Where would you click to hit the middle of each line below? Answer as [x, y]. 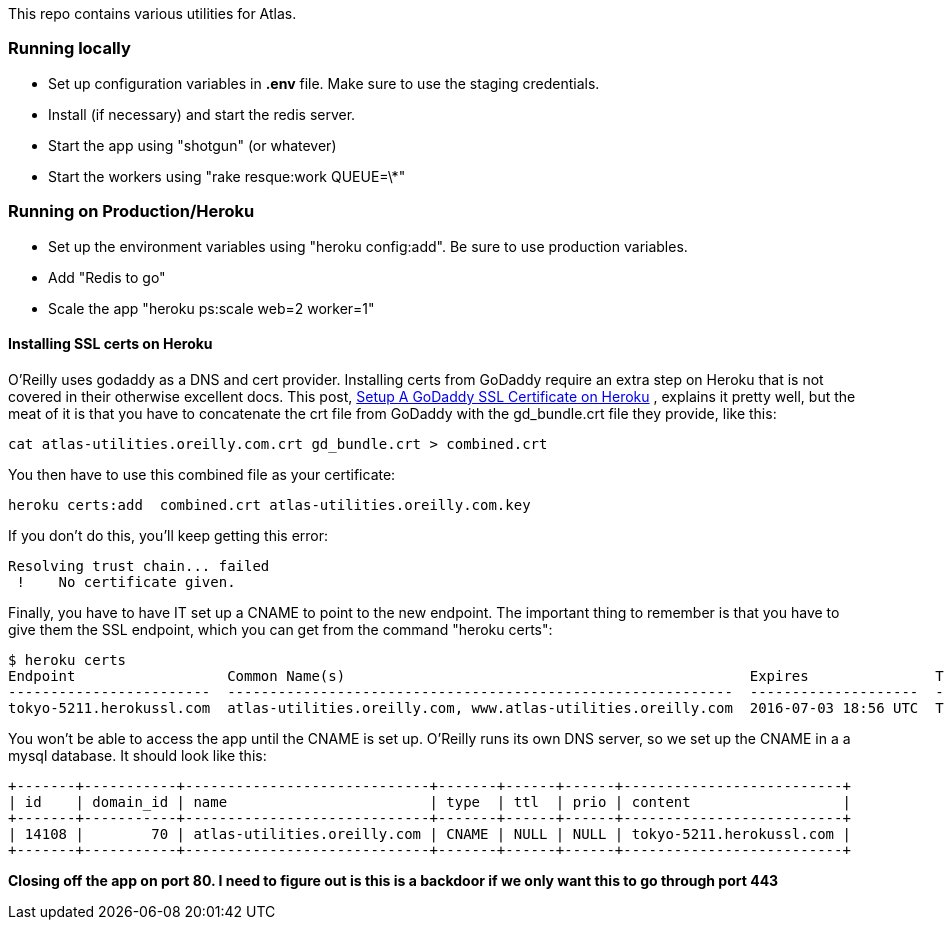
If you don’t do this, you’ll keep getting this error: [168, 535]
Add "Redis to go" [107, 277]
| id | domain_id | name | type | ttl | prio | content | [429, 801]
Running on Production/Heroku [131, 211]
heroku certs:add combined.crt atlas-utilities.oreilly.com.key [269, 504]
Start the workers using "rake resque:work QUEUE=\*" [227, 176]
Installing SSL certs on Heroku [110, 344]
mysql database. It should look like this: [137, 755]
